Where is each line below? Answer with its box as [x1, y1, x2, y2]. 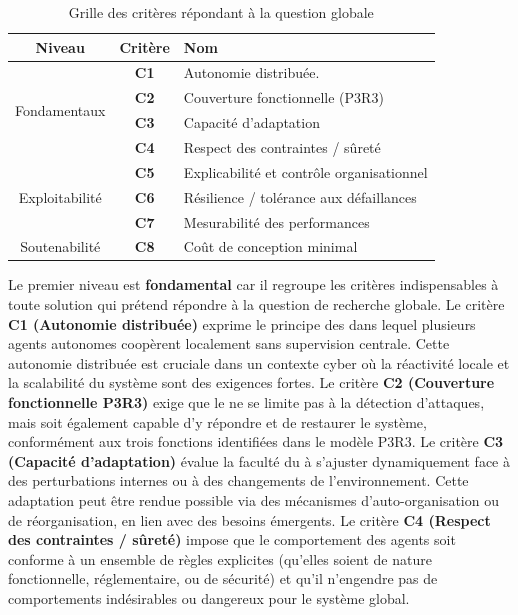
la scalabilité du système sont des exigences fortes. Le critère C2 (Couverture [8, 372, 495, 393]
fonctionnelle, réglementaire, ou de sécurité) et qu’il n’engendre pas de [8, 568, 438, 589]
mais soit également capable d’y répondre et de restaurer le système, [8, 411, 427, 432]
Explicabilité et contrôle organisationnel [183, 161, 428, 182]
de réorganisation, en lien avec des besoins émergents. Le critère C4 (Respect [8, 509, 491, 530]
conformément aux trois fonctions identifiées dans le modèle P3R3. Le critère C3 [8, 431, 504, 452]
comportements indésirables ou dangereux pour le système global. [8, 587, 410, 608]
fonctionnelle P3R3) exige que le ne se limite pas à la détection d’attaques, [8, 392, 485, 412]
